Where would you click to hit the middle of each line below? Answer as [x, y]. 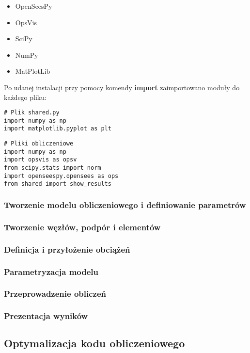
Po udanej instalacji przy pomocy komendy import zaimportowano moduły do [122, 87]
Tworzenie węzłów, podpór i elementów [82, 227]
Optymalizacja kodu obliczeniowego [94, 343]
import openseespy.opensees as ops [61, 176]
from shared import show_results [58, 184]
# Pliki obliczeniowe [39, 144]
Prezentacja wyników [46, 316]
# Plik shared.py [32, 113]
